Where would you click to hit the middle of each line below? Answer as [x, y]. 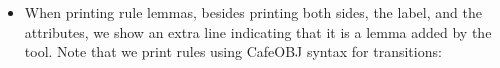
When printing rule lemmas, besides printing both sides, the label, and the [253, 12]
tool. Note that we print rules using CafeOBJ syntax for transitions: [233, 51]
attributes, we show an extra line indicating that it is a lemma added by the [258, 31]
